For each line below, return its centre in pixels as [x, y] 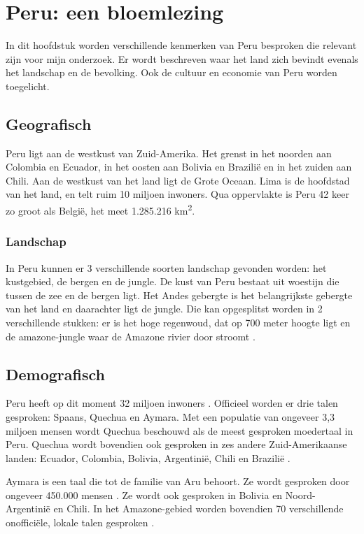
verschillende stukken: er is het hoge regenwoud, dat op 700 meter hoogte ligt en [178, 322]
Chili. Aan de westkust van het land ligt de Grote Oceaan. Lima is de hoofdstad [178, 180]
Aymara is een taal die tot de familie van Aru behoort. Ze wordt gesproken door [178, 481]
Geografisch [49, 123]
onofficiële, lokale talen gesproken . [80, 522]
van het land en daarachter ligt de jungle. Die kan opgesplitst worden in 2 [164, 309]
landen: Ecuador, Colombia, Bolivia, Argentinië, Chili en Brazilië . [148, 457]
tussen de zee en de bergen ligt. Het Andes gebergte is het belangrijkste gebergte [179, 295]
